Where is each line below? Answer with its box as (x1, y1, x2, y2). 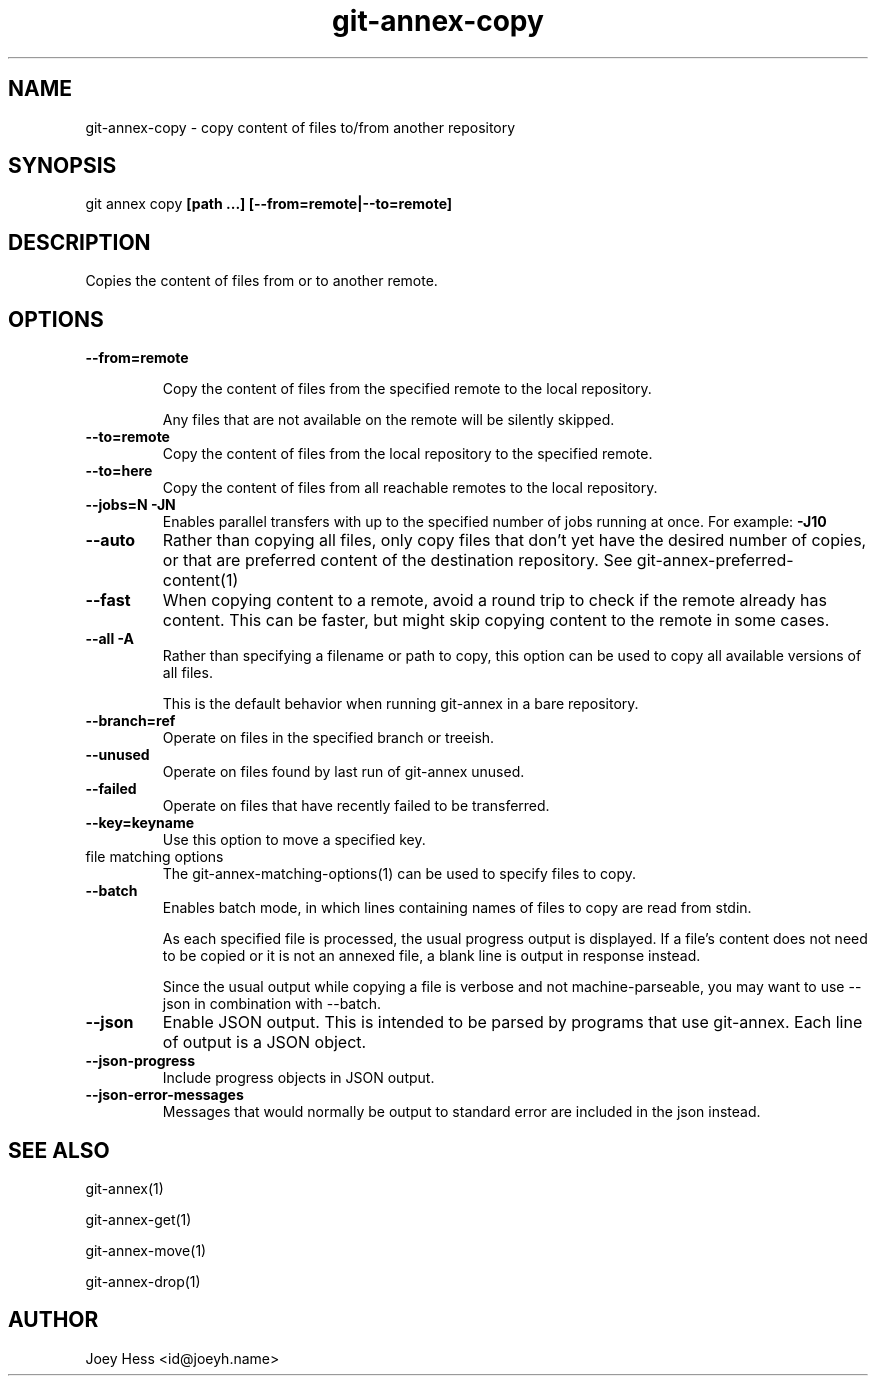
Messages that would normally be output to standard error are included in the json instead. (162, 1103, 761, 1121)
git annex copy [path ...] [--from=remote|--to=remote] (85, 195, 453, 213)
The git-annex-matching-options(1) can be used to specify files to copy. (162, 865, 637, 883)
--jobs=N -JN (85, 496, 176, 514)
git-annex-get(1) (85, 1210, 192, 1228)
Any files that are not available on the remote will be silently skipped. (162, 411, 615, 429)
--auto (85, 530, 136, 551)
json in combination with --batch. (162, 995, 381, 1013)
